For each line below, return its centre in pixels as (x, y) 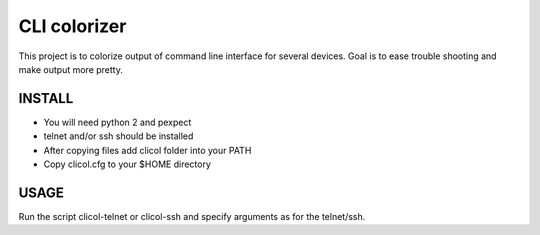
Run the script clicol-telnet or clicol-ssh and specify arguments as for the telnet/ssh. (192, 216)
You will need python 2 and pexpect (117, 122)
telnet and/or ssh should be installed (118, 136)
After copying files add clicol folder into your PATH (147, 150)
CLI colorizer (72, 26)
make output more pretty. (71, 69)
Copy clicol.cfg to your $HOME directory (127, 164)
